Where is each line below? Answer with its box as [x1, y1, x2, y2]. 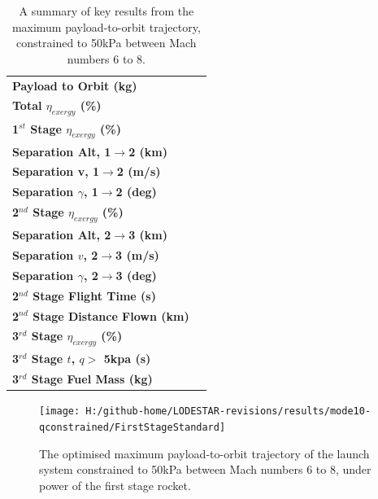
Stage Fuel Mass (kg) [31, 370, 153, 387]
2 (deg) [115, 183, 157, 200]
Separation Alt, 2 [12, 226, 111, 243]
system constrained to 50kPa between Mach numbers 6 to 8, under [39, 461, 371, 478]
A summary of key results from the [19, 2, 194, 19]
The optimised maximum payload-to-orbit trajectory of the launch [39, 444, 370, 462]
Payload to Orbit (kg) [12, 77, 137, 94]
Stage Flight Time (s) [33, 287, 156, 304]
